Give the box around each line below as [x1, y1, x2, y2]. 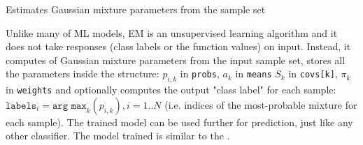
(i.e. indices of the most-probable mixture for [164, 97, 357, 112]
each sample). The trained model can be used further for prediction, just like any [6, 114, 353, 129]
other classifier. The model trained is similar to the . [6, 128, 230, 143]
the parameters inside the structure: [6, 66, 159, 81]
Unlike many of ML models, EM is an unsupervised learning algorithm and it [6, 25, 338, 40]
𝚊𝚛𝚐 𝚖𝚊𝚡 [52, 100, 87, 111]
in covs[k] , [288, 66, 338, 81]
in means [235, 66, 272, 81]
